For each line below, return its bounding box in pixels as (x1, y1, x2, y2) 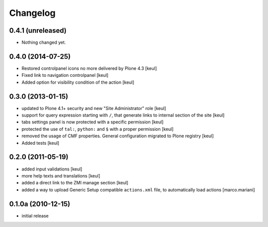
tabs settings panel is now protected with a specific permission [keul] (21, 119, 164, 125)
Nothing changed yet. (21, 40, 67, 46)
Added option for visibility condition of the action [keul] (21, 79, 134, 85)
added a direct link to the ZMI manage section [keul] (21, 180, 129, 186)
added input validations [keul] (21, 166, 82, 172)
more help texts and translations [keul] (21, 172, 100, 178)
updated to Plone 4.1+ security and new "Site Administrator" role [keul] (21, 105, 166, 111)
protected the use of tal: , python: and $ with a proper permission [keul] (21, 126, 174, 132)
